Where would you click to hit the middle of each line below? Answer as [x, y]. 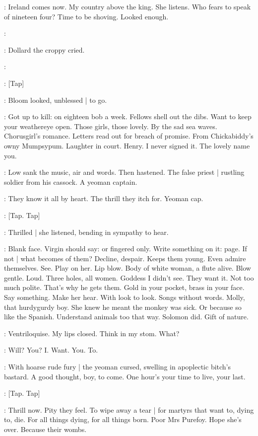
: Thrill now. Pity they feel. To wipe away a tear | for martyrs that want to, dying [129, 409]
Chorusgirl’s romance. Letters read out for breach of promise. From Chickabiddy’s [129, 136]
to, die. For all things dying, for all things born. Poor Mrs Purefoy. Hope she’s [123, 419]
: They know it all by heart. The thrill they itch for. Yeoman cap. [104, 198]
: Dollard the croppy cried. [44, 49]
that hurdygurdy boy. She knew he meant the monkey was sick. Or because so [123, 307]
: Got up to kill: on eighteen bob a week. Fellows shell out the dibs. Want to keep [128, 116]
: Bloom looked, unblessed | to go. [56, 100]
